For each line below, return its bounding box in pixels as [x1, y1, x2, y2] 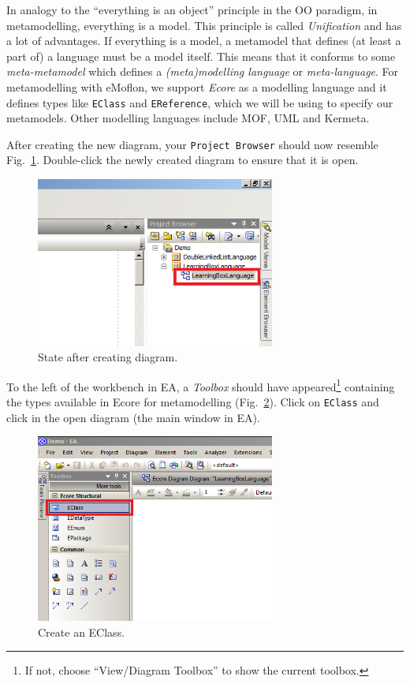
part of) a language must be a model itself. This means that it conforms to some [6, 47, 396, 64]
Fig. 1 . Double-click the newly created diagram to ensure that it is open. [6, 151, 359, 168]
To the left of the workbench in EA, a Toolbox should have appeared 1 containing [6, 376, 395, 394]
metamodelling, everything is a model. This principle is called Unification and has [6, 17, 402, 33]
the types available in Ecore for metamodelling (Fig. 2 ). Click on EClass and [6, 394, 379, 410]
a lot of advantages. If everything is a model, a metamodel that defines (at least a [6, 32, 401, 49]
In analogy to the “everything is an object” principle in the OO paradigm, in [6, 2, 378, 17]
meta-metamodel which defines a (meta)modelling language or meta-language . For [6, 63, 399, 80]
